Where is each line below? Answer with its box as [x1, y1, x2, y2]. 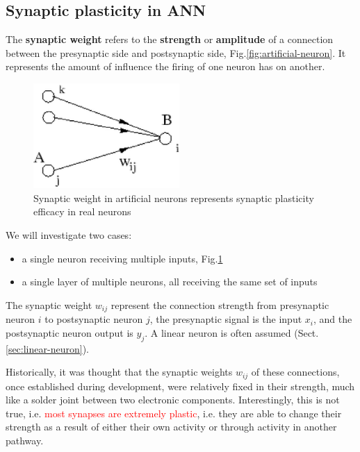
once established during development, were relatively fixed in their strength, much [6, 378, 355, 393]
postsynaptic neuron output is [6, 325, 133, 340]
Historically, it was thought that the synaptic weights [6, 365, 233, 379]
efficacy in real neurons [33, 204, 131, 219]
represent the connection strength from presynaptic [111, 297, 329, 312]
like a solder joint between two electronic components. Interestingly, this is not [6, 392, 340, 407]
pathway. [6, 433, 44, 447]
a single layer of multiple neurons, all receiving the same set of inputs [22, 274, 318, 289]
